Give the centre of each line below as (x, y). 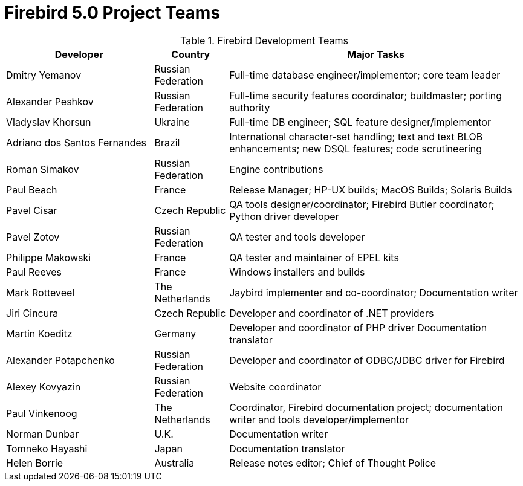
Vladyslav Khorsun (49, 122)
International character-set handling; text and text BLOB (356, 136)
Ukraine (172, 122)
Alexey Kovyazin (44, 387)
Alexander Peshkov (50, 101)
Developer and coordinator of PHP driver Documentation (358, 327)
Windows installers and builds (297, 272)
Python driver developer (284, 216)
